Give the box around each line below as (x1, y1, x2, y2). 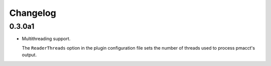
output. (22, 52, 37, 58)
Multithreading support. (22, 36, 71, 42)
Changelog (9, 7, 56, 18)
